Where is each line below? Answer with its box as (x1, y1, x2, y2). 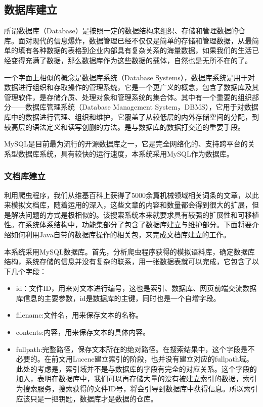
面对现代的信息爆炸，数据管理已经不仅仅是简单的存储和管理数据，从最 (18, 35, 252, 45)
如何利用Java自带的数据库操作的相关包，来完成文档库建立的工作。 (11, 229, 231, 239)
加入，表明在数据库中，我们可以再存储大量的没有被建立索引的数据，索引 (16, 373, 257, 384)
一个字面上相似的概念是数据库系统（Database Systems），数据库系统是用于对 (4, 72, 255, 82)
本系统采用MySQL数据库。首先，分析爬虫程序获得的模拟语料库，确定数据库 (4, 246, 255, 257)
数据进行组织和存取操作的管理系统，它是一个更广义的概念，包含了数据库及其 (4, 82, 259, 92)
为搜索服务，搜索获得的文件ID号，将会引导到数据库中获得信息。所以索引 (16, 383, 258, 394)
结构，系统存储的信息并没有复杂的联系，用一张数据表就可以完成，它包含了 (4, 256, 252, 267)
